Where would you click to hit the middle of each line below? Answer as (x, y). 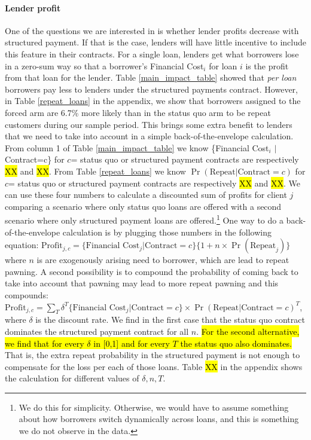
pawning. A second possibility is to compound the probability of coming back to (152, 271)
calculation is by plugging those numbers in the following (167, 232)
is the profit (267, 65)
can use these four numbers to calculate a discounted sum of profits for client (146, 195)
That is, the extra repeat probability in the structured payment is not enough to (153, 355)
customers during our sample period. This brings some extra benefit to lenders (149, 124)
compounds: (27, 294)
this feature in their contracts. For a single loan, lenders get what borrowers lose (152, 54)
